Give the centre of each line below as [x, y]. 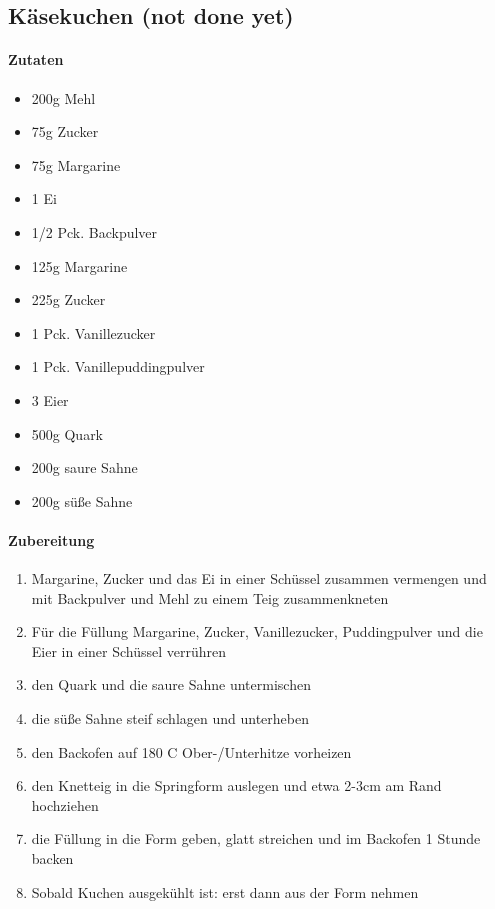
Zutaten [36, 59]
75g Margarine [76, 164]
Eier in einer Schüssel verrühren [129, 650]
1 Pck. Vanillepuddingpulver [118, 366]
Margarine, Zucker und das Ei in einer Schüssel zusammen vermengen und [259, 578]
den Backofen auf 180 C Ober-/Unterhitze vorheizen [191, 751]
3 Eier [50, 399]
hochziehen [65, 804]
